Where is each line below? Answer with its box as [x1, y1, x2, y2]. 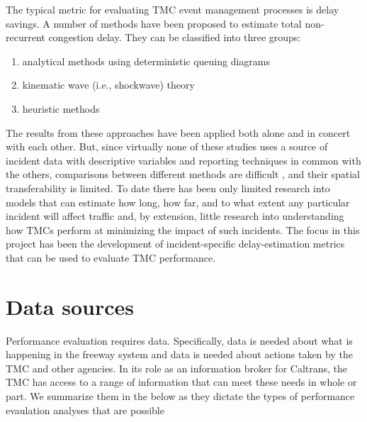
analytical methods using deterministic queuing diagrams [22, 53, 271, 68]
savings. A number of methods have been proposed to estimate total [6, 16, 302, 30]
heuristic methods [22, 101, 100, 116]
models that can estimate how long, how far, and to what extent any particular [6, 194, 350, 209]
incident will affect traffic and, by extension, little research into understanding [6, 209, 344, 223]
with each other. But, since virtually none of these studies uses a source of [6, 139, 328, 154]
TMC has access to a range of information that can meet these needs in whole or [6, 374, 357, 389]
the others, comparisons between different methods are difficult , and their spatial [6, 167, 360, 182]
